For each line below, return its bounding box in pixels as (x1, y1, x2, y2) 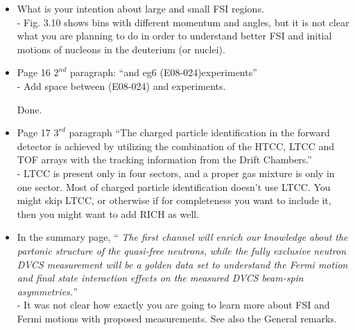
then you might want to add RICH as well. (17, 206, 200, 221)
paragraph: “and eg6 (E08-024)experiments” (69, 65, 257, 80)
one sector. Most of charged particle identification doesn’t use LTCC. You (17, 179, 331, 194)
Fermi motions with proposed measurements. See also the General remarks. (17, 311, 337, 325)
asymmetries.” (17, 284, 77, 298)
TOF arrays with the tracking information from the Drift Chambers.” (17, 152, 312, 167)
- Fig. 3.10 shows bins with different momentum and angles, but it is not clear (17, 15, 349, 29)
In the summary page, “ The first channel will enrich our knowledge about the (17, 230, 348, 244)
